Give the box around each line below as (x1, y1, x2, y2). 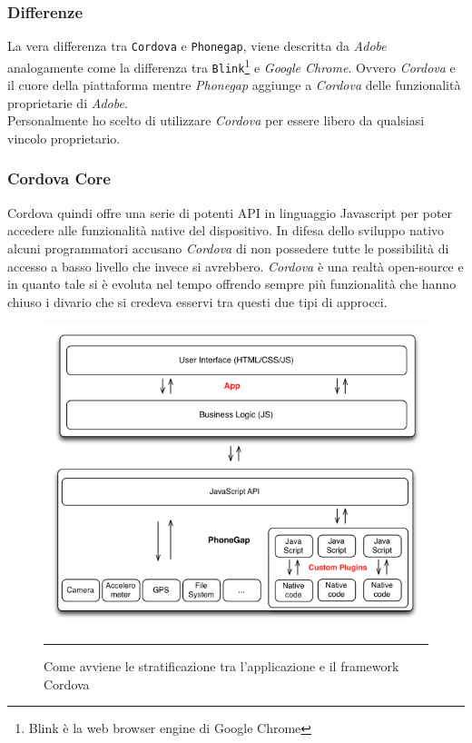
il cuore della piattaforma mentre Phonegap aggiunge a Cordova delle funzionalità (7, 75, 461, 94)
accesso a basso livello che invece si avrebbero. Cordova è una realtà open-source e (7, 256, 464, 275)
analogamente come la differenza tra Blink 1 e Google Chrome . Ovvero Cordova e (7, 54, 456, 76)
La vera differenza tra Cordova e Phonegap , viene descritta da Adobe (7, 36, 387, 55)
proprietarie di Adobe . (7, 93, 128, 112)
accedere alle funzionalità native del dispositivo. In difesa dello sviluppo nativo (7, 221, 445, 240)
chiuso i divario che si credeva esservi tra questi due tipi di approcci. (7, 292, 388, 311)
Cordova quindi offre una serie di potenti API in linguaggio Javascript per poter (7, 203, 453, 222)
